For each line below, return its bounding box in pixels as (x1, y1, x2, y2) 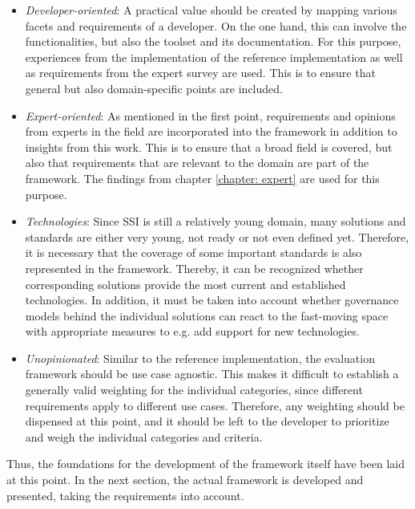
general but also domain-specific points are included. (25, 79, 283, 96)
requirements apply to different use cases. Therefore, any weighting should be (25, 397, 405, 413)
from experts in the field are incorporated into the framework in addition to (25, 123, 397, 140)
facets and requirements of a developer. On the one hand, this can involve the (25, 17, 407, 34)
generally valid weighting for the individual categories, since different (25, 381, 363, 398)
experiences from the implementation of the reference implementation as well (25, 48, 403, 65)
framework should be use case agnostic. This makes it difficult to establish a (25, 365, 399, 382)
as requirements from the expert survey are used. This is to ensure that (25, 64, 376, 81)
